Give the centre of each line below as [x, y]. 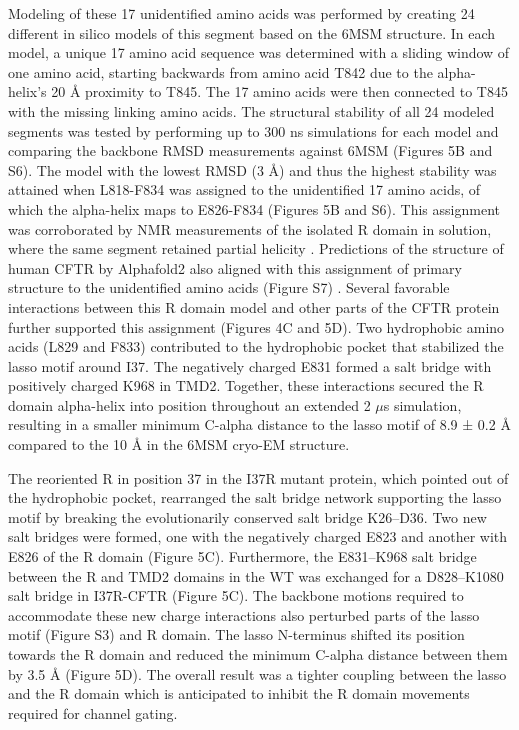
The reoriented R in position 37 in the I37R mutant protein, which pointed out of [258, 477]
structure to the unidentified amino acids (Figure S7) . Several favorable [229, 287]
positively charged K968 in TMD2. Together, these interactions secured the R [246, 385]
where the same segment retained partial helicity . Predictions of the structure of [256, 248]
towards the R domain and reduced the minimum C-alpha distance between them [258, 654]
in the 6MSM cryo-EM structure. [248, 444]
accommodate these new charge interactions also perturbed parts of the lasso [244, 614]
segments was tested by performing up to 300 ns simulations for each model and [253, 130]
